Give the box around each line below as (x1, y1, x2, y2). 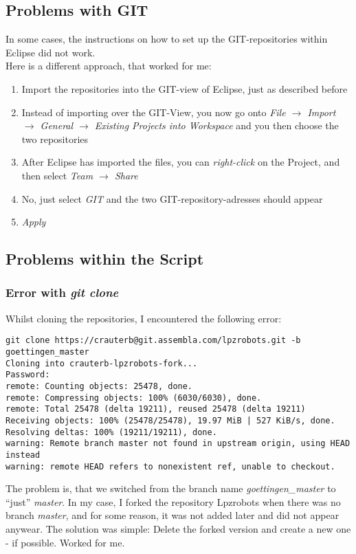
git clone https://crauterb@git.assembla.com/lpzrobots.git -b (5, 335, 301, 346)
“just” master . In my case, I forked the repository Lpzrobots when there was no (5, 494, 341, 509)
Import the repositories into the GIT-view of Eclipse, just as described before (21, 81, 348, 96)
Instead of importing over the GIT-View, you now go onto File (21, 104, 286, 119)
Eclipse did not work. (5, 45, 96, 59)
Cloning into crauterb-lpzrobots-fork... (5, 358, 198, 368)
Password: (5, 370, 50, 380)
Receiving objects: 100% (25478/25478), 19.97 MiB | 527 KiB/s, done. (5, 415, 335, 425)
